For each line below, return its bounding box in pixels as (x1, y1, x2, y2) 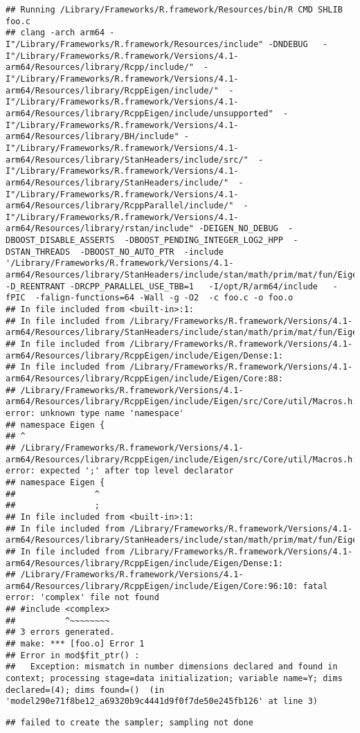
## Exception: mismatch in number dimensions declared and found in (6, 662, 338, 672)
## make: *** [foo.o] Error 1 (6, 639, 145, 649)
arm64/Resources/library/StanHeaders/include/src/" (6, 154, 249, 165)
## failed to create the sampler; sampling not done (6, 718, 253, 728)
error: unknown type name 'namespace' (6, 408, 184, 418)
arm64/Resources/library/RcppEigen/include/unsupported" (6, 108, 273, 118)
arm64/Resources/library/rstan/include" (6, 224, 195, 234)
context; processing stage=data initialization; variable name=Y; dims (6, 673, 343, 684)
